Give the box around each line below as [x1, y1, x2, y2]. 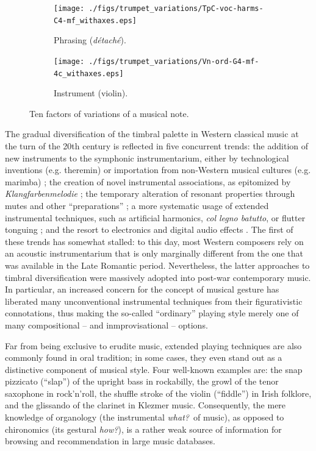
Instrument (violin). [54, 87, 128, 99]
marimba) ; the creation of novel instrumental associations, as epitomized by [5, 175, 291, 188]
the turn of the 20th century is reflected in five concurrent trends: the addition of [5, 140, 309, 152]
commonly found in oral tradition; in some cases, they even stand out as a [5, 351, 282, 364]
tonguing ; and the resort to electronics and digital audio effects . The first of [5, 223, 293, 236]
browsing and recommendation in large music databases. [5, 435, 215, 447]
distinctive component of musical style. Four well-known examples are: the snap [5, 363, 303, 375]
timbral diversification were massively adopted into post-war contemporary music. [5, 271, 311, 283]
